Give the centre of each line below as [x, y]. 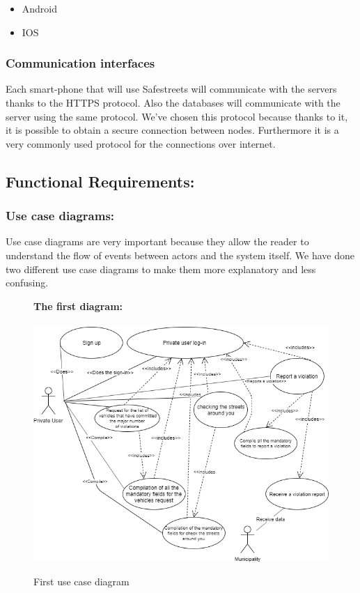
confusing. [27, 283]
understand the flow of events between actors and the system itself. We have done [180, 255]
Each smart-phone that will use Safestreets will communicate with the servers [171, 89]
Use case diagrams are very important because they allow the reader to [157, 241]
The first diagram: [78, 306]
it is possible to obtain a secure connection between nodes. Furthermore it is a [172, 130]
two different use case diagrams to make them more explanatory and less [161, 269]
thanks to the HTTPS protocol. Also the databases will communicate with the [173, 102]
